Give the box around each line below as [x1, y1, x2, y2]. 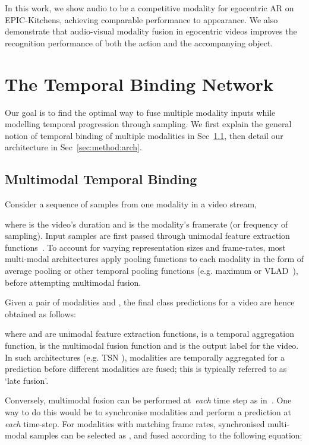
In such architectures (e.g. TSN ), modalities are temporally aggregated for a [5, 351, 285, 363]
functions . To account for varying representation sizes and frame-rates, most [5, 241, 286, 253]
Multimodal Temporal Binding [5, 170, 197, 188]
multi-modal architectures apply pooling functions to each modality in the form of [5, 253, 304, 265]
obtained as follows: [5, 307, 76, 320]
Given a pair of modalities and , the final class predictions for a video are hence [5, 296, 295, 308]
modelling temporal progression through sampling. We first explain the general [5, 118, 292, 130]
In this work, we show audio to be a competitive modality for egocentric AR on [5, 2, 294, 14]
